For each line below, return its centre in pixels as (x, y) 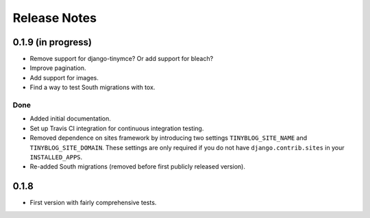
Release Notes (55, 18)
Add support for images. (64, 77)
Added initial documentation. (70, 119)
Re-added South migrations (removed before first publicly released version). (138, 167)
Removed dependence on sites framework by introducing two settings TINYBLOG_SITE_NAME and (169, 138)
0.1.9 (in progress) (52, 42)
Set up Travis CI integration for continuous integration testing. (117, 128)
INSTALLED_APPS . (56, 157)
